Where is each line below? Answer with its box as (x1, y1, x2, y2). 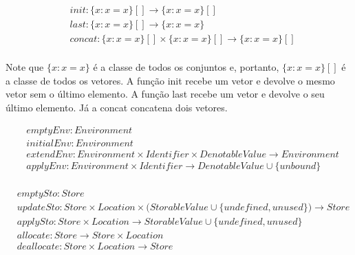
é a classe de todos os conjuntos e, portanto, (93, 60, 279, 74)
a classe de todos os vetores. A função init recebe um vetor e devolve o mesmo (6, 73, 335, 87)
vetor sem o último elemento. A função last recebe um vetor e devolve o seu (6, 87, 325, 101)
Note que (6, 60, 44, 74)
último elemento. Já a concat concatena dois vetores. (6, 100, 228, 114)
